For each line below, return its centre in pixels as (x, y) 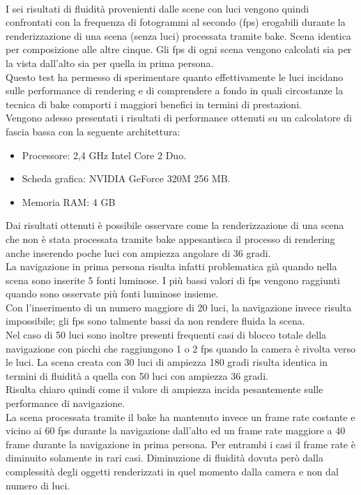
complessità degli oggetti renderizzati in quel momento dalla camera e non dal (172, 471)
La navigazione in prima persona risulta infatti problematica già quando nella (171, 266)
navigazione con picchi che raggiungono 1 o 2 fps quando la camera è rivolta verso (180, 348)
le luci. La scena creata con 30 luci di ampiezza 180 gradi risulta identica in (167, 362)
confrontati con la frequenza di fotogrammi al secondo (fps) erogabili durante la (176, 22)
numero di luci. (38, 485)
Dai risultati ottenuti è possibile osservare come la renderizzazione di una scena (175, 225)
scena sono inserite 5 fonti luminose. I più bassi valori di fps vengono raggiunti (173, 280)
